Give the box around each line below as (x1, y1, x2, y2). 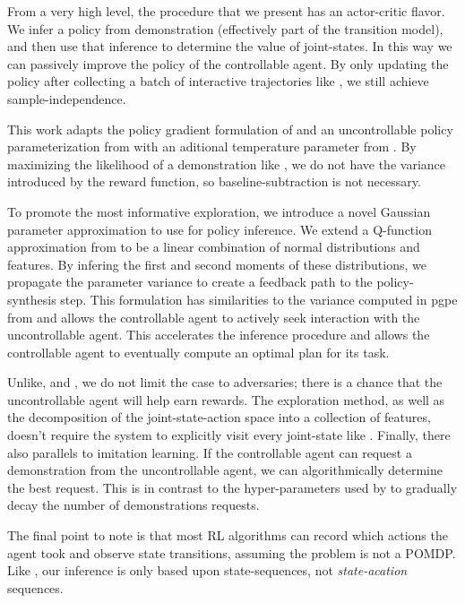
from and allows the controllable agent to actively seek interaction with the (7, 307, 420, 326)
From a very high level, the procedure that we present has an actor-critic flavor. (7, 2, 445, 20)
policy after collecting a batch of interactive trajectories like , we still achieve (7, 72, 429, 90)
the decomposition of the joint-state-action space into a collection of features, (7, 408, 431, 426)
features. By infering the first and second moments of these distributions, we (7, 254, 426, 273)
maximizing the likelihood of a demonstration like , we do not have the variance (7, 154, 445, 173)
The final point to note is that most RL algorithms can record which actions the (7, 526, 448, 545)
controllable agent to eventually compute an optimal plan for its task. (7, 342, 390, 361)
